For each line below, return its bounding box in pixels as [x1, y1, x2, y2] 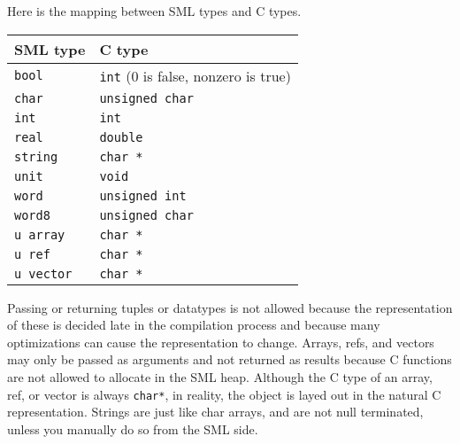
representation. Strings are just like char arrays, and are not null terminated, [7, 402, 424, 421]
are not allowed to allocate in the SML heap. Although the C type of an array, [7, 367, 433, 386]
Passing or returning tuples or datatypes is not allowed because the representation [7, 298, 453, 316]
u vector [14, 266, 73, 281]
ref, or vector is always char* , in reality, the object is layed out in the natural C [7, 385, 441, 403]
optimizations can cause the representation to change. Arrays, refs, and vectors [7, 332, 434, 351]
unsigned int [99, 188, 187, 203]
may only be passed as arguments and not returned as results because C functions [7, 350, 452, 369]
